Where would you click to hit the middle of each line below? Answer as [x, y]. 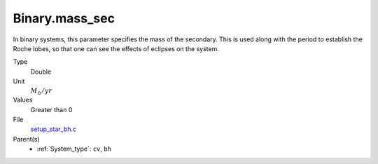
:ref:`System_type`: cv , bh [74, 149]
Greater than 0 [51, 109]
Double [41, 71]
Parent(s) [26, 139]
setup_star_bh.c [54, 129]
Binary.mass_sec [64, 18]
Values [23, 100]
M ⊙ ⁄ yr [41, 91]
